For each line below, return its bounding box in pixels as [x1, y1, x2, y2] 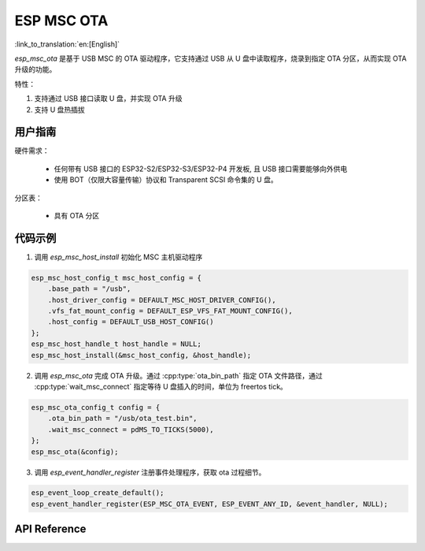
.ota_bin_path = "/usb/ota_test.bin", [47, 414, 198, 423]
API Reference [14, 523, 87, 536]
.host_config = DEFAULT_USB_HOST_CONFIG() [47, 318, 214, 326]
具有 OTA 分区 [54, 210, 100, 220]
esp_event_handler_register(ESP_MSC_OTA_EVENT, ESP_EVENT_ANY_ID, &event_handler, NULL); [31, 499, 389, 508]
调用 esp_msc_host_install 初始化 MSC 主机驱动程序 [34, 252, 203, 262]
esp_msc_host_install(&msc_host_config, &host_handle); [31, 351, 252, 359]
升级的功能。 [14, 65, 57, 74]
